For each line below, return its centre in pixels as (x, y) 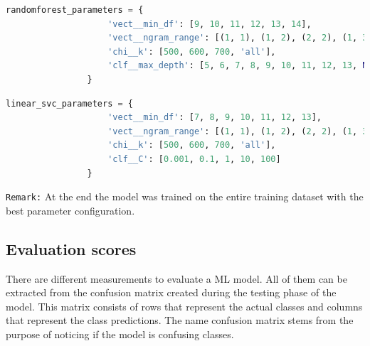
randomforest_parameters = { (75, 10)
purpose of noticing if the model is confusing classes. (120, 334)
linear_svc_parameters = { (69, 103)
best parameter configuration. (70, 210)
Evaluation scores (71, 248)
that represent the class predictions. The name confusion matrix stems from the (180, 320)
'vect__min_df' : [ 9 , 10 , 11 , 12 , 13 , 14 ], (210, 24)
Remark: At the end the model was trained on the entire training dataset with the (185, 196)
